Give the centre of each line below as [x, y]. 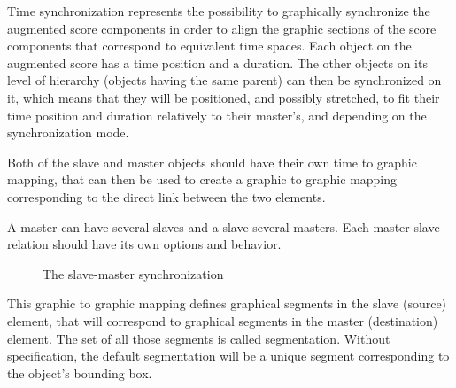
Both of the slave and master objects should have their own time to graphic [212, 162]
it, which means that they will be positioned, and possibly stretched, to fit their [224, 97]
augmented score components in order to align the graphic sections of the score [222, 28]
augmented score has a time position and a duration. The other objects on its [217, 62]
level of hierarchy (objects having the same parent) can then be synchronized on [224, 80]
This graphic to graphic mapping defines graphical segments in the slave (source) [227, 303]
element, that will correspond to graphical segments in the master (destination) [223, 320]
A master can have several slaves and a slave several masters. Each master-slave [224, 226]
